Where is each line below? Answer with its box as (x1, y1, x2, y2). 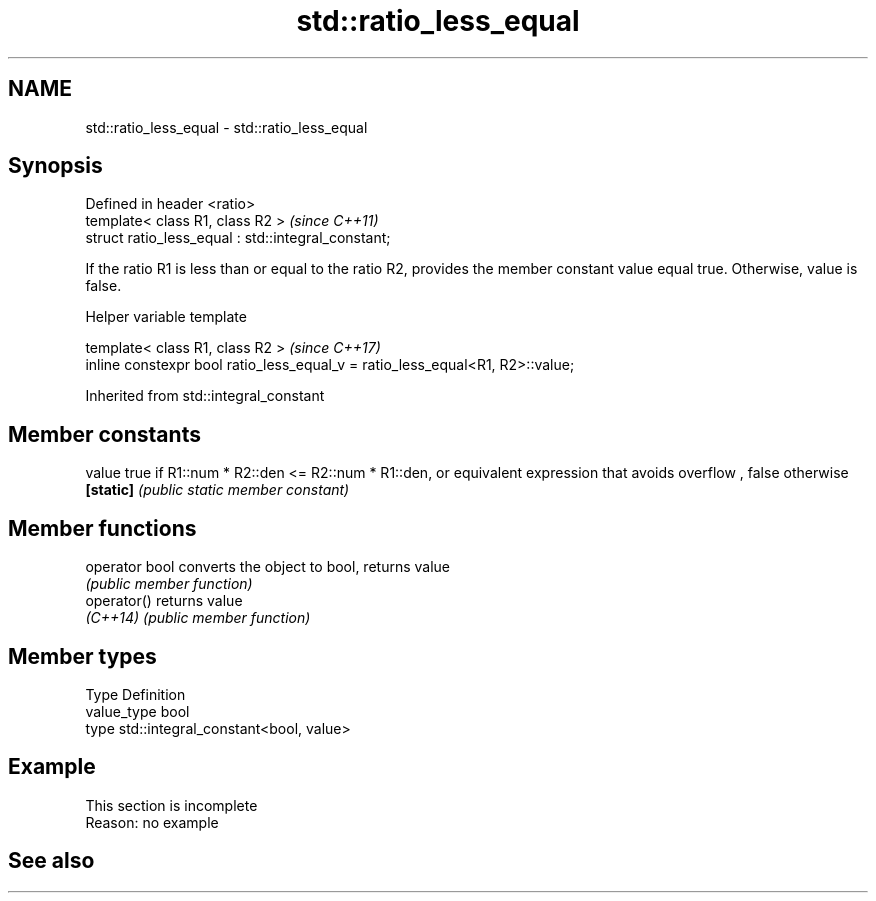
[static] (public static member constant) (85, 481, 350, 499)
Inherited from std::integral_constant (85, 387, 325, 405)
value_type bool (85, 702, 190, 720)
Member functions (8, 515, 197, 541)
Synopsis (8, 153, 103, 179)
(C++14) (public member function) (85, 609, 311, 627)
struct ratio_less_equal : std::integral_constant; (85, 229, 391, 247)
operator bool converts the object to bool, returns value (85, 558, 450, 576)
